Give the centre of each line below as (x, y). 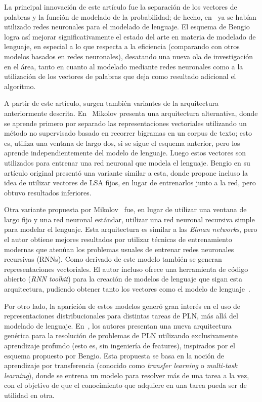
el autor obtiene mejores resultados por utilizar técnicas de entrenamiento (118, 239)
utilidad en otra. (29, 395)
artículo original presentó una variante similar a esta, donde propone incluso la (126, 172)
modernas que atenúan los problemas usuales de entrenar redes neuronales (119, 249)
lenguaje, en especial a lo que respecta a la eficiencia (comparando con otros (122, 46)
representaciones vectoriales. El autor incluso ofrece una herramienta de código (126, 269)
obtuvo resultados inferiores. (48, 192)
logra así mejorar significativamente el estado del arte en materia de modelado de (130, 36)
